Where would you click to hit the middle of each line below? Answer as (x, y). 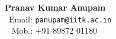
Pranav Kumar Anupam (55, 7)
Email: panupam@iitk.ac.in (60, 19)
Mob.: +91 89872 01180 (54, 30)
